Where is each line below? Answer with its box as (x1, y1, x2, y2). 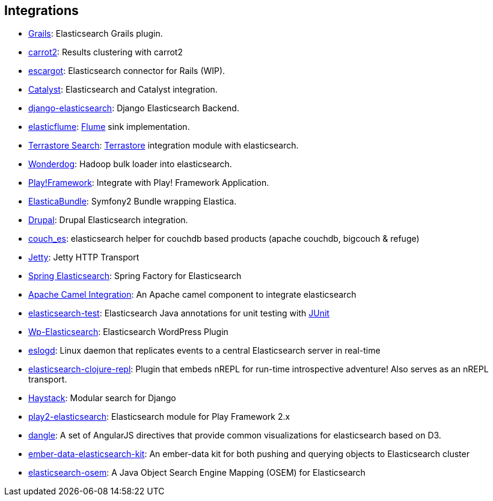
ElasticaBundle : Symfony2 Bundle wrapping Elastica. (28, 196, 237, 207)
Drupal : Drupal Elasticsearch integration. (28, 215, 188, 226)
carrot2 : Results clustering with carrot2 (28, 47, 183, 58)
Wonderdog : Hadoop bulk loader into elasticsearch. (28, 159, 232, 170)
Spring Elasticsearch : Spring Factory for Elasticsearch (28, 271, 242, 281)
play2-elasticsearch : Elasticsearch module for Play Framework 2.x (28, 411, 290, 422)
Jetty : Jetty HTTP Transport (28, 252, 139, 263)
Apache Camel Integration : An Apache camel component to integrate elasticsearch (28, 289, 357, 300)
